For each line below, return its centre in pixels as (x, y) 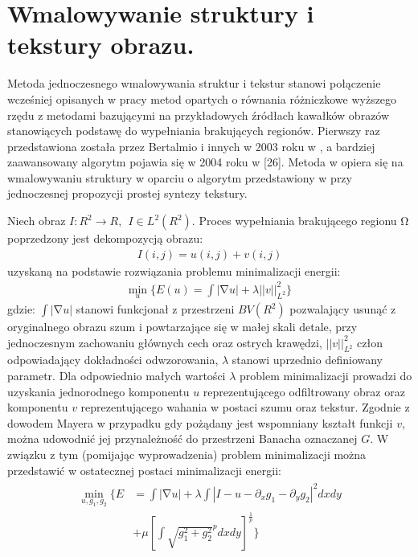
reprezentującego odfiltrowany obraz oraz (304, 391)
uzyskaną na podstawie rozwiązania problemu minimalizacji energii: (174, 270)
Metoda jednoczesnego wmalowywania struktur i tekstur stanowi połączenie (194, 83)
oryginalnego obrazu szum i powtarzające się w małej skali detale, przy (182, 327)
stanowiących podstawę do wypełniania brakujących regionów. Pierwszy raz (194, 131)
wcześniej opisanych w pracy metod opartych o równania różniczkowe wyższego (202, 98)
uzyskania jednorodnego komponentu (98, 391)
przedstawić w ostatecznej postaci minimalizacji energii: (144, 470)
